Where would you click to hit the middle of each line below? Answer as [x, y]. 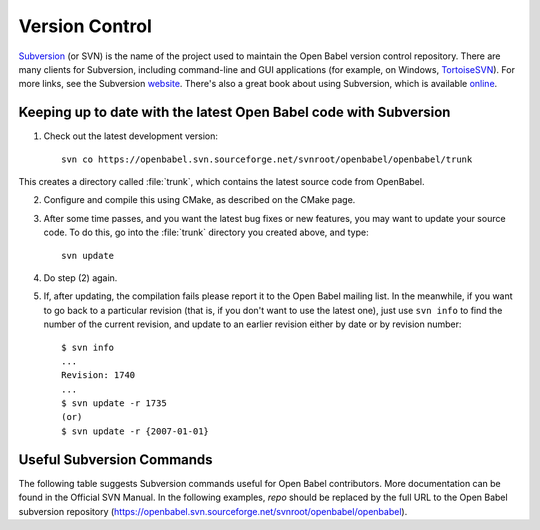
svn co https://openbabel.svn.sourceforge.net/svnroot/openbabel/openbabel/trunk [267, 159]
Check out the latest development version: [131, 136]
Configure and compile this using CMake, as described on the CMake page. [199, 200]
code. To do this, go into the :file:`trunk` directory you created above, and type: [206, 232]
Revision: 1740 [98, 375]
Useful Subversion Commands [116, 459]
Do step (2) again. [80, 277]
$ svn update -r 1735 [114, 403]
